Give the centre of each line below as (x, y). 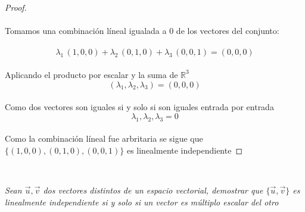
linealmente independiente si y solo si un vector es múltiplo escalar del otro (142, 202)
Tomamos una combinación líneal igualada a (86, 31)
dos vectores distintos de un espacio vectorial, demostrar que (153, 190)
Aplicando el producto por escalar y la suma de (91, 74)
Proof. (16, 7)
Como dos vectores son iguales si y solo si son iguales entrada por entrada (139, 107)
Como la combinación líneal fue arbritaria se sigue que (104, 138)
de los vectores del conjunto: (228, 31)
